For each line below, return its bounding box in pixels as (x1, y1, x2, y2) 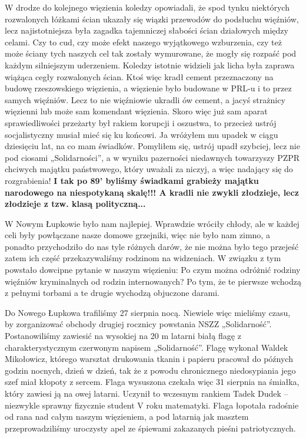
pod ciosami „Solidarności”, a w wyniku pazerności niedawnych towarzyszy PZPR (5, 151, 300, 163)
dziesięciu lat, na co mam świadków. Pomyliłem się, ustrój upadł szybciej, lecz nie (5, 140, 300, 152)
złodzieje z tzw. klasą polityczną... (5, 197, 146, 210)
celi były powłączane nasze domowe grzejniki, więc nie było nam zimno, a (5, 229, 270, 241)
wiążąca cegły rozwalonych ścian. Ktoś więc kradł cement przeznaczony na (5, 70, 274, 83)
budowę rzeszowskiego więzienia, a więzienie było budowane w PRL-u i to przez (5, 82, 292, 94)
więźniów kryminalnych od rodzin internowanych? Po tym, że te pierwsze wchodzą (5, 275, 301, 287)
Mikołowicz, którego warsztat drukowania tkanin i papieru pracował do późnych (5, 353, 293, 365)
